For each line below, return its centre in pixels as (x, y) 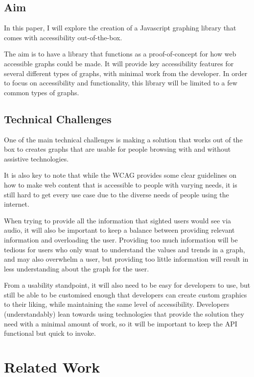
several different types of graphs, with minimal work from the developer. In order (126, 73)
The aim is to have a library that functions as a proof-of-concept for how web (120, 54)
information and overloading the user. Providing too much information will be (121, 239)
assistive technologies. (36, 158)
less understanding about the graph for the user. (77, 268)
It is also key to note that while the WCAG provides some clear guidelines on (120, 175)
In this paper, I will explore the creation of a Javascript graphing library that (120, 28)
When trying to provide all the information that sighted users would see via (118, 220)
